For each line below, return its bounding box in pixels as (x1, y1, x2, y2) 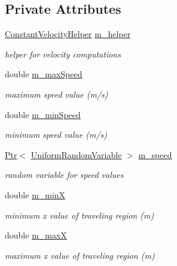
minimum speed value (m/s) (5, 128, 108, 141)
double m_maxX (5, 229, 67, 241)
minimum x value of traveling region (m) (5, 208, 154, 221)
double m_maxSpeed (5, 68, 83, 80)
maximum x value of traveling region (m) (5, 249, 155, 261)
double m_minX (5, 188, 66, 201)
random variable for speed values (5, 168, 124, 181)
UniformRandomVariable (30, 148, 122, 161)
